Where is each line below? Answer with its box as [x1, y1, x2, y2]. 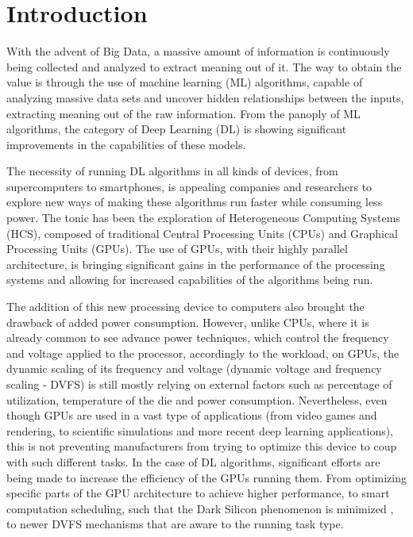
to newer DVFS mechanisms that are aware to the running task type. [6, 516, 344, 532]
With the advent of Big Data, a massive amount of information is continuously [6, 43, 390, 59]
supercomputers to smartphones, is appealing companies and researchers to [6, 178, 372, 194]
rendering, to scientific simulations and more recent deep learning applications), [6, 422, 394, 439]
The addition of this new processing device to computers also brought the [6, 298, 365, 315]
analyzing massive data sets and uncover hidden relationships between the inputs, [6, 89, 404, 105]
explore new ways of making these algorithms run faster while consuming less [6, 194, 383, 210]
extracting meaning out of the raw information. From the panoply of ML [6, 105, 361, 121]
